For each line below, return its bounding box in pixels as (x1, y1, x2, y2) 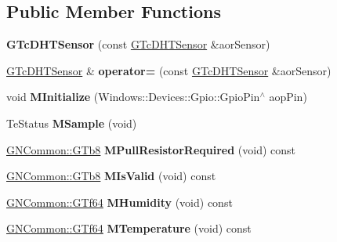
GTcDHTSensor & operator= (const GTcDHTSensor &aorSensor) (6, 62, 332, 78)
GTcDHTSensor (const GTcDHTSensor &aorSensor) (6, 36, 270, 52)
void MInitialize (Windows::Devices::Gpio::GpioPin (6, 88, 260, 105)
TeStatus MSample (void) (6, 114, 137, 131)
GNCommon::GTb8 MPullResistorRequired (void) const (6, 141, 295, 157)
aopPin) (269, 88, 307, 105)
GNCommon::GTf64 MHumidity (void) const (6, 193, 233, 210)
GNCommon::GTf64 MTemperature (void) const (6, 220, 252, 237)
